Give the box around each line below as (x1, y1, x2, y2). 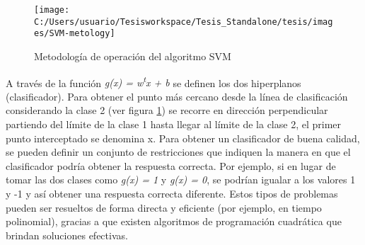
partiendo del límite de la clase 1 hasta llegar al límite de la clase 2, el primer (6, 117, 341, 131)
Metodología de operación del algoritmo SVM (34, 48, 231, 63)
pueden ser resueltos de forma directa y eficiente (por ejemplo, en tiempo (6, 200, 322, 215)
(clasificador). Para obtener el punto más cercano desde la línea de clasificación (6, 89, 348, 103)
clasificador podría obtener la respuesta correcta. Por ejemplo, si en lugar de (6, 158, 336, 173)
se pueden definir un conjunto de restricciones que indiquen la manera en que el (6, 144, 351, 159)
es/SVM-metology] (34, 28, 115, 39)
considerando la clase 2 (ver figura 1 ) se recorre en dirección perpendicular (6, 103, 328, 118)
